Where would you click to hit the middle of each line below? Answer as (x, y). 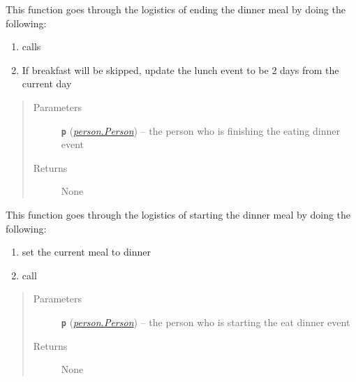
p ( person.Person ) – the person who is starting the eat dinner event (206, 322)
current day (47, 83)
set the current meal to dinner (86, 252)
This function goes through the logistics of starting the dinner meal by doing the (178, 214)
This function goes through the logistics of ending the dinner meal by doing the (176, 9)
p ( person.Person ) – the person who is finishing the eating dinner (200, 130)
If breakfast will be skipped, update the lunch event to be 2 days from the (180, 69)
